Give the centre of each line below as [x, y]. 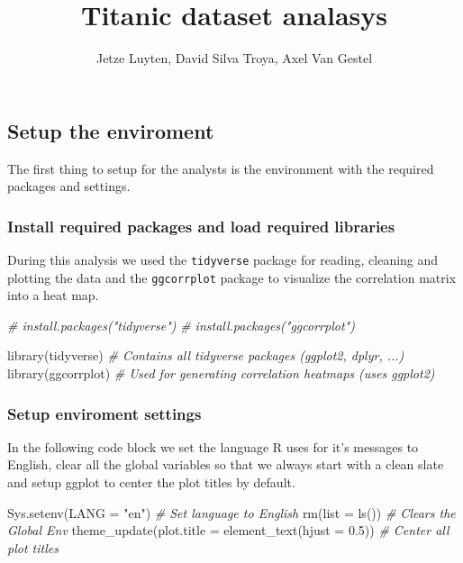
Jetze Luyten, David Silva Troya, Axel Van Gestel [234, 58]
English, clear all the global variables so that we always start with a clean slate [226, 464]
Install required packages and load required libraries [201, 226]
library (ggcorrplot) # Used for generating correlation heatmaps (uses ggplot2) [221, 373]
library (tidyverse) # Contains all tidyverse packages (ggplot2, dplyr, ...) [206, 355]
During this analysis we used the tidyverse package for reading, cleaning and [223, 259]
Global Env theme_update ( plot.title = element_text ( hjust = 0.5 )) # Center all [228, 530]
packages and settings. [69, 186]
